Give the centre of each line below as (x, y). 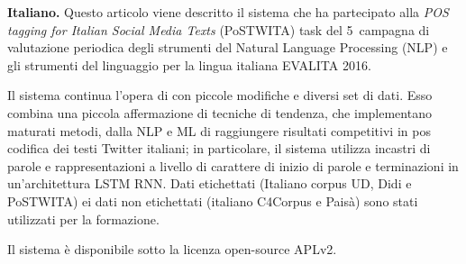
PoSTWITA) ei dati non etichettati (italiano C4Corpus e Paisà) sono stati (213, 200)
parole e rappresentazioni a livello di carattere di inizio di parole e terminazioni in (233, 165)
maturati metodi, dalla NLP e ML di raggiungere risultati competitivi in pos (219, 130)
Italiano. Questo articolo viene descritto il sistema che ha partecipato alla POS (228, 12)
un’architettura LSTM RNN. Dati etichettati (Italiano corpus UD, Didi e (210, 183)
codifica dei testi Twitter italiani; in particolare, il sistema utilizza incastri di (219, 148)
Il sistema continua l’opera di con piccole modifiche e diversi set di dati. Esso (220, 95)
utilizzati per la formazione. (83, 218)
